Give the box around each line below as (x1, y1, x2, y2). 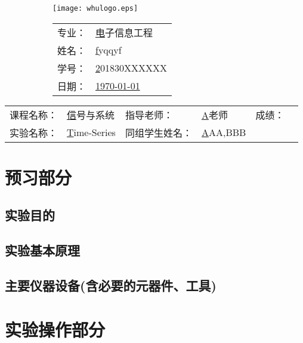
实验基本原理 (5, 241, 80, 259)
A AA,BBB (201, 125, 246, 140)
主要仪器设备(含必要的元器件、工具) (5, 276, 217, 294)
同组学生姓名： (125, 125, 192, 140)
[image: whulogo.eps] (52, 4, 138, 13)
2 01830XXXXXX (95, 61, 168, 75)
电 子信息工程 (95, 25, 153, 39)
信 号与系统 (67, 107, 115, 122)
